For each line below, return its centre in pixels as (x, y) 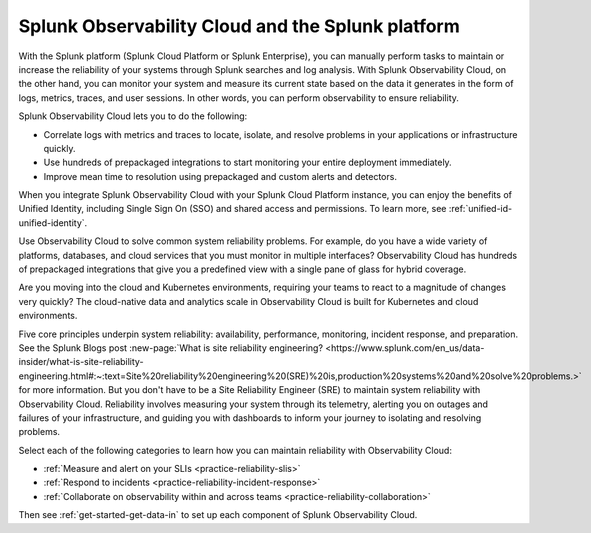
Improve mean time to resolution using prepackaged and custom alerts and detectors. (220, 176)
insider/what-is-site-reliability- (81, 362)
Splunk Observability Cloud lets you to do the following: (133, 116)
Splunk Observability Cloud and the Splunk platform (239, 26)
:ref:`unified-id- (480, 209)
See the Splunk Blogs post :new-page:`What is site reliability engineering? (171, 347)
